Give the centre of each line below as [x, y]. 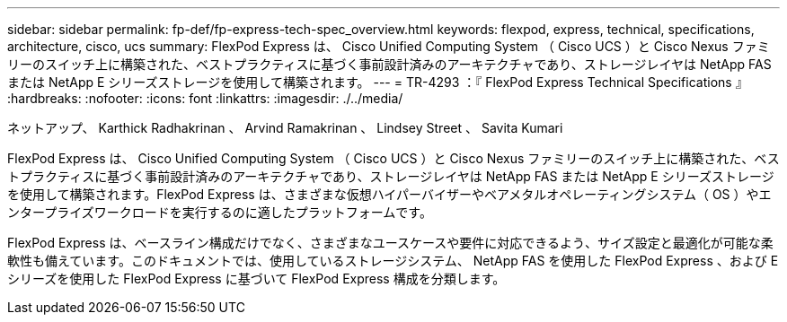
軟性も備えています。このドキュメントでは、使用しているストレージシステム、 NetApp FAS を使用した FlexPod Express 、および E [393, 261]
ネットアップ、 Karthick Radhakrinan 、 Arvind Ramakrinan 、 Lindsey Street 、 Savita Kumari [285, 128]
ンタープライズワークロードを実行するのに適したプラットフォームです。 [220, 212]
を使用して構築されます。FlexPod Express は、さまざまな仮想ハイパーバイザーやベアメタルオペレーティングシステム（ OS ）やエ [389, 194]
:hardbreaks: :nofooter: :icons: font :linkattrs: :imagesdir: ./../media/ [205, 98]
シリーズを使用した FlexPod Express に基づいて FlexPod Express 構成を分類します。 [256, 278]
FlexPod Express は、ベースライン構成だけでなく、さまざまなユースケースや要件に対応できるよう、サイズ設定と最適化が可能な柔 [390, 243]
